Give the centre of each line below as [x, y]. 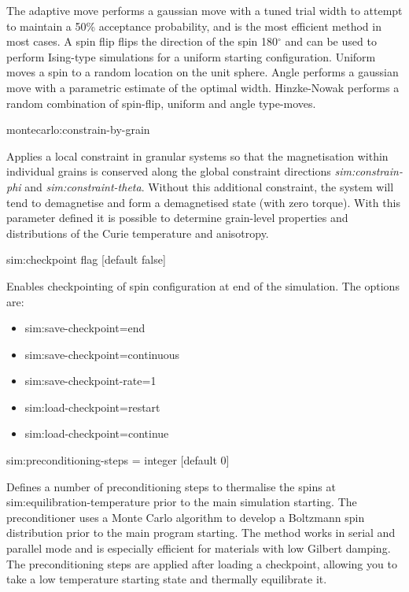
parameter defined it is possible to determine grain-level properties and [177, 218]
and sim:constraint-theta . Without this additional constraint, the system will [209, 186]
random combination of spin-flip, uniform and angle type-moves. [161, 103]
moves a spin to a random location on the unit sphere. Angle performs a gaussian [203, 72]
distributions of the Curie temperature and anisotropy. [138, 233]
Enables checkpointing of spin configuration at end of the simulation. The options [203, 285]
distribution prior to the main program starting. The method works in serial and [201, 533]
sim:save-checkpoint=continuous [102, 354]
